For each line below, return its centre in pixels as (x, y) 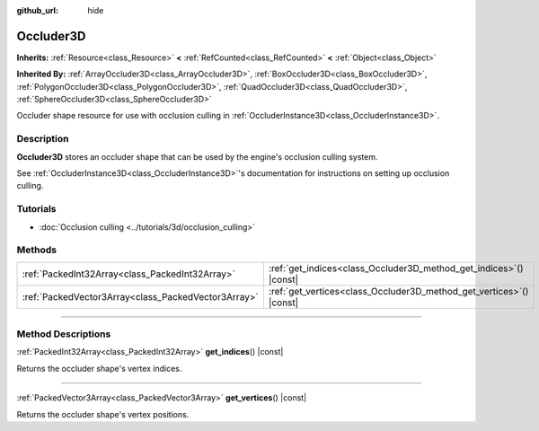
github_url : (37, 10)
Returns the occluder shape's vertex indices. (99, 368)
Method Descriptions (64, 334)
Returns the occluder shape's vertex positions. (103, 414)
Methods (37, 250)
